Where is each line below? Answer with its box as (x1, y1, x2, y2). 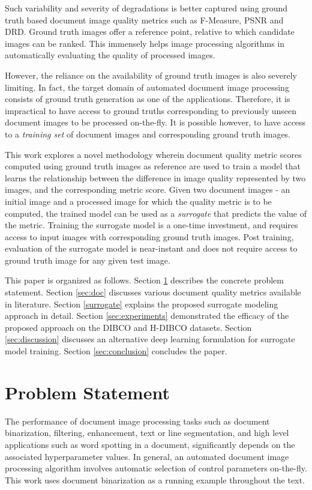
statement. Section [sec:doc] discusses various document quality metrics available (5, 286, 301, 298)
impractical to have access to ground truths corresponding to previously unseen (5, 104, 297, 116)
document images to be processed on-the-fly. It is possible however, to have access (5, 116, 306, 129)
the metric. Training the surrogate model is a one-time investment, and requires (5, 219, 298, 231)
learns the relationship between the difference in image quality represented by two (5, 171, 306, 184)
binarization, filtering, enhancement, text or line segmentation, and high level (5, 426, 289, 439)
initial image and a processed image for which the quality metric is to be (5, 195, 272, 207)
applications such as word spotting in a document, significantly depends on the (5, 438, 295, 450)
